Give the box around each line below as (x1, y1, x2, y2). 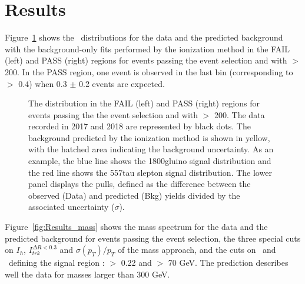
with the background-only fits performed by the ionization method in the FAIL (5, 42, 290, 55)
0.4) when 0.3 (18, 77, 67, 89)
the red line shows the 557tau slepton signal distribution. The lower (28, 166, 272, 178)
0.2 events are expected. (79, 77, 165, 89)
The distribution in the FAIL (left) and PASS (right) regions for (28, 97, 260, 109)
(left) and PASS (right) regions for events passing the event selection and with (5, 54, 287, 66)
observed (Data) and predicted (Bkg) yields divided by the (28, 189, 240, 201)
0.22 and (121, 256, 152, 269)
